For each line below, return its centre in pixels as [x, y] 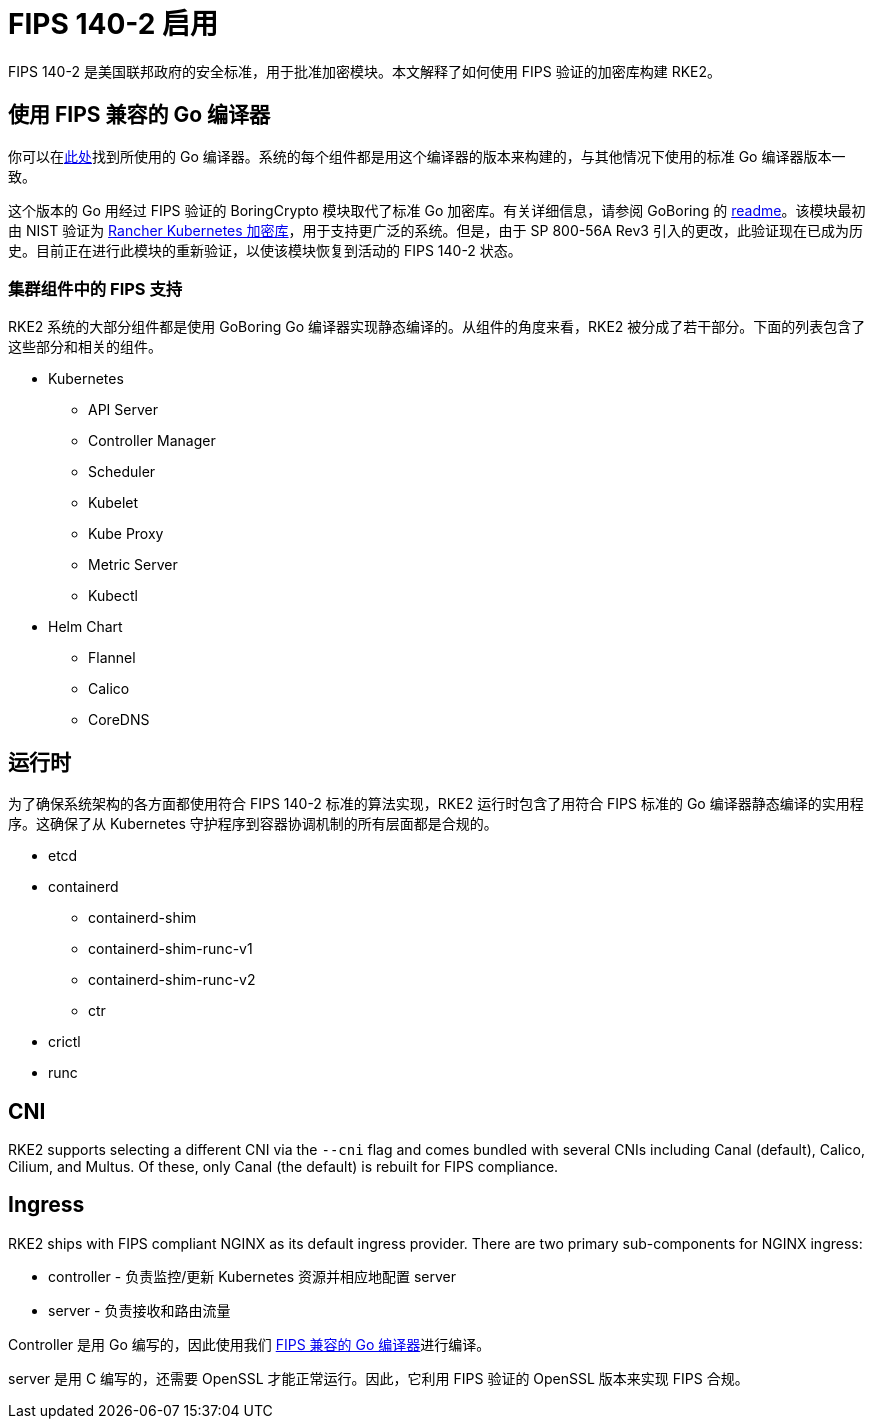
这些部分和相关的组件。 [85, 347]
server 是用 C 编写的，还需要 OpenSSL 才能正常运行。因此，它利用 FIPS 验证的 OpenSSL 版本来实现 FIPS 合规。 [378, 1378]
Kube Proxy [126, 534]
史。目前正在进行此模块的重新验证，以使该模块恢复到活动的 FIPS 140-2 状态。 [265, 250]
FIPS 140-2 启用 [113, 24]
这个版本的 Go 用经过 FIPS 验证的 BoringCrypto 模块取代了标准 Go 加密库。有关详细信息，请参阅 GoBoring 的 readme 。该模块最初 [437, 210]
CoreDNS [119, 720]
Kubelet [113, 503]
